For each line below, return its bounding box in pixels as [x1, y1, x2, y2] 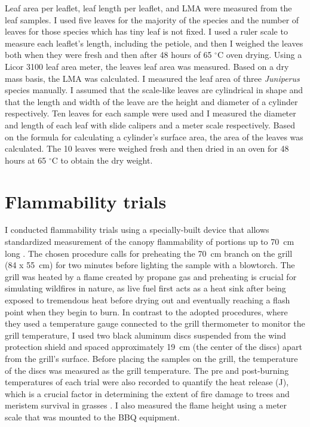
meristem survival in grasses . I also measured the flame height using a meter [5, 399, 287, 411]
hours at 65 [5, 153, 47, 166]
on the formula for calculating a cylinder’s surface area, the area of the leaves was [5, 130, 303, 143]
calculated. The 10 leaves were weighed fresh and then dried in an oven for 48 [5, 142, 289, 155]
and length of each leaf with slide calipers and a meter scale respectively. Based [5, 118, 295, 131]
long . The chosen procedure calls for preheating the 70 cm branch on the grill [5, 247, 293, 259]
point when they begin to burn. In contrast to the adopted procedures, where [5, 305, 288, 318]
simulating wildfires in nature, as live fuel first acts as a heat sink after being [5, 282, 286, 294]
